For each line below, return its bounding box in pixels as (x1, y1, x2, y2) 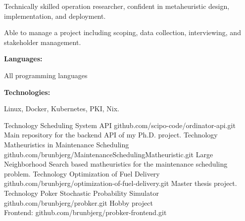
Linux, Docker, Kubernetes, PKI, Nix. (4, 103, 119, 114)
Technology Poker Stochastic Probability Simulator (4, 187, 159, 198)
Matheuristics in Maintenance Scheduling (4, 139, 129, 149)
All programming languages (4, 70, 88, 80)
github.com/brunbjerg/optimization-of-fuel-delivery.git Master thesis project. (4, 178, 237, 188)
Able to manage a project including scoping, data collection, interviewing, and (4, 27, 241, 38)
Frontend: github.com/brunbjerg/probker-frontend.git (4, 207, 167, 218)
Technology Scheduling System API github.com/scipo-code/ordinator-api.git (4, 120, 236, 130)
